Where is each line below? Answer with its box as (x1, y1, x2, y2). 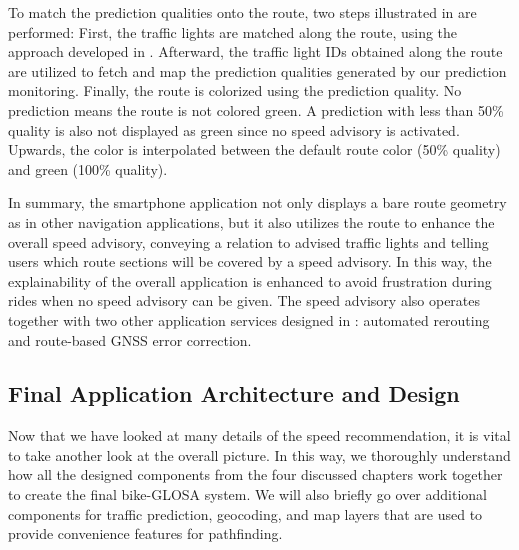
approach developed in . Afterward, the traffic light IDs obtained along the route (8, 41, 503, 62)
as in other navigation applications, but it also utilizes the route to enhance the (8, 211, 495, 232)
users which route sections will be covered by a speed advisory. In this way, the (8, 251, 492, 272)
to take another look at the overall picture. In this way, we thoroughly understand (8, 444, 511, 465)
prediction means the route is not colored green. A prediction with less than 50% (8, 99, 504, 120)
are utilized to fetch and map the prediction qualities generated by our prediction (8, 60, 507, 81)
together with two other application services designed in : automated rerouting (8, 309, 490, 330)
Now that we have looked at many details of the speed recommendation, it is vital (8, 425, 511, 446)
